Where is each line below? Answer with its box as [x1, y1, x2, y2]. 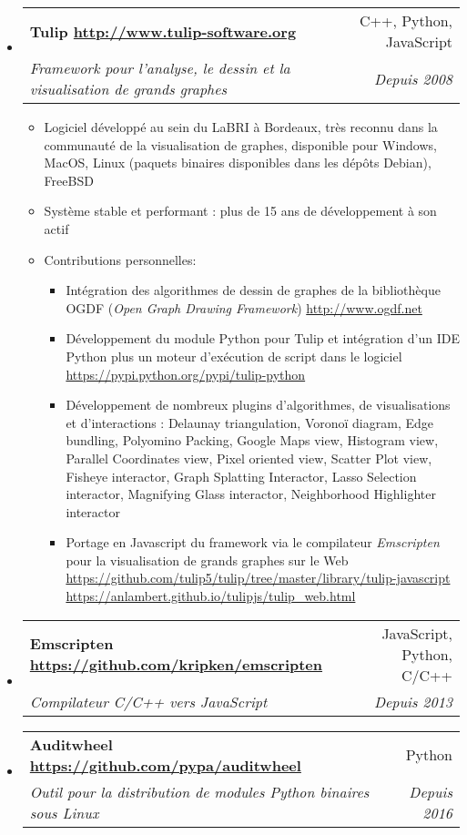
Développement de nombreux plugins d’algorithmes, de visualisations [66, 395, 451, 414]
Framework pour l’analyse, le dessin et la [29, 57, 290, 78]
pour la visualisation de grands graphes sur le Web [66, 550, 349, 569]
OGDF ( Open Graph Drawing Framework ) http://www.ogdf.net [66, 298, 422, 317]
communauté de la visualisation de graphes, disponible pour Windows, [44, 135, 437, 154]
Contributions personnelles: [44, 249, 197, 269]
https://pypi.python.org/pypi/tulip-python [66, 364, 306, 383]
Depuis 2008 [373, 67, 452, 89]
